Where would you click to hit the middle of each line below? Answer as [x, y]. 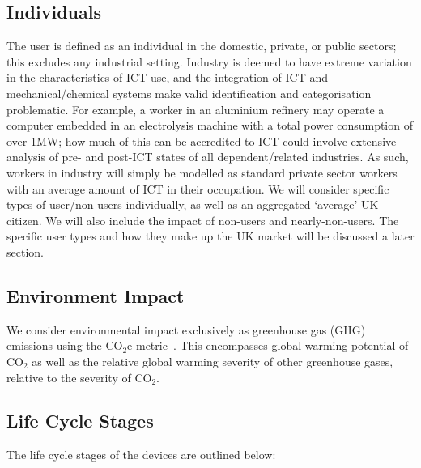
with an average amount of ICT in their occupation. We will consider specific [198, 188]
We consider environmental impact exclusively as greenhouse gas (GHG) [186, 329]
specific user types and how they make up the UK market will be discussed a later [210, 236]
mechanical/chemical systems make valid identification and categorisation [189, 93]
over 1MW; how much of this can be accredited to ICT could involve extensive [202, 140]
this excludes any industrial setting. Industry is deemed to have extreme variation [209, 61]
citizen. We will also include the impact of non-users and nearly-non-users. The [203, 220]
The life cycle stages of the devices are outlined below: [141, 455]
